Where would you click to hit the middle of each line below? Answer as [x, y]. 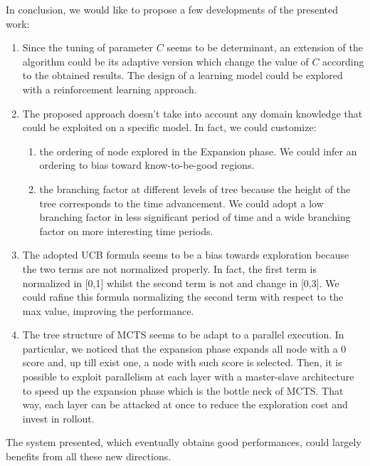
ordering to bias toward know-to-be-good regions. [147, 165]
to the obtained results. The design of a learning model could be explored [183, 75]
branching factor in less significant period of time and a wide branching [195, 217]
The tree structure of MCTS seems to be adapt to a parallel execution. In [183, 335]
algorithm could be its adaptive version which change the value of [165, 61]
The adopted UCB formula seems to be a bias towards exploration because [186, 255]
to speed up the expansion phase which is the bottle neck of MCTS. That [183, 390]
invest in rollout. [58, 418]
